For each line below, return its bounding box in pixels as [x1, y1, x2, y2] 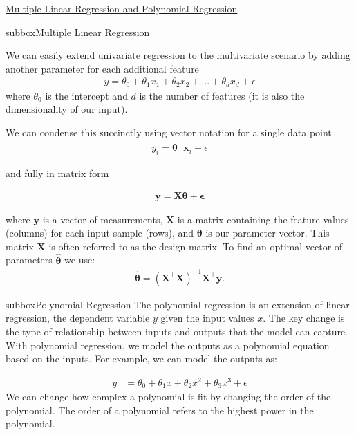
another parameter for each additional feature [6, 61, 199, 75]
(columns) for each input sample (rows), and [6, 225, 194, 240]
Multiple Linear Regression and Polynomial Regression [6, 1, 238, 15]
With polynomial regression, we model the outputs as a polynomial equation [6, 337, 330, 352]
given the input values [160, 311, 254, 325]
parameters [6, 252, 53, 267]
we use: [64, 252, 95, 267]
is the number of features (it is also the [139, 88, 305, 102]
